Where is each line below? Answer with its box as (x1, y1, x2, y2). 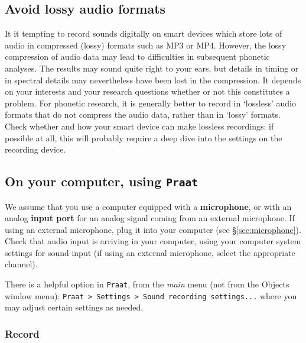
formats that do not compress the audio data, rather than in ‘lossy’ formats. (5, 108, 281, 121)
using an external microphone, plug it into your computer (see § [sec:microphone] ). (5, 223, 301, 235)
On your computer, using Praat (5, 172, 198, 190)
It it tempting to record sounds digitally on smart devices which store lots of (5, 27, 282, 40)
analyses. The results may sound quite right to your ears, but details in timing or (5, 62, 299, 74)
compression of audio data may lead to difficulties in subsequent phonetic (5, 50, 270, 63)
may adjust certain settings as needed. (5, 301, 144, 313)
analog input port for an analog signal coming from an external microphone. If (5, 212, 295, 224)
